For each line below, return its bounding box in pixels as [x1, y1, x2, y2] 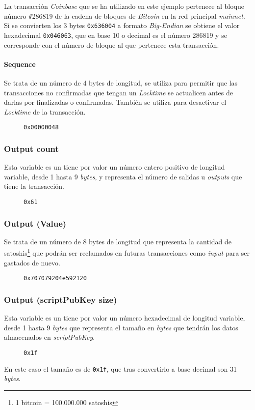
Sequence [4, 59, 36, 69]
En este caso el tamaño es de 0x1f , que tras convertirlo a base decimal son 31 [4, 363, 237, 374]
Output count [4, 142, 59, 154]
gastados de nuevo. [4, 257, 60, 267]
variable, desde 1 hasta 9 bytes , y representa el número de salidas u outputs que [4, 171, 242, 181]
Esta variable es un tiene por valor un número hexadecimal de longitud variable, [4, 313, 245, 323]
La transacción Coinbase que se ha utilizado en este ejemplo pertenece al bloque [4, 1, 245, 11]
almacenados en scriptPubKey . [4, 332, 95, 342]
